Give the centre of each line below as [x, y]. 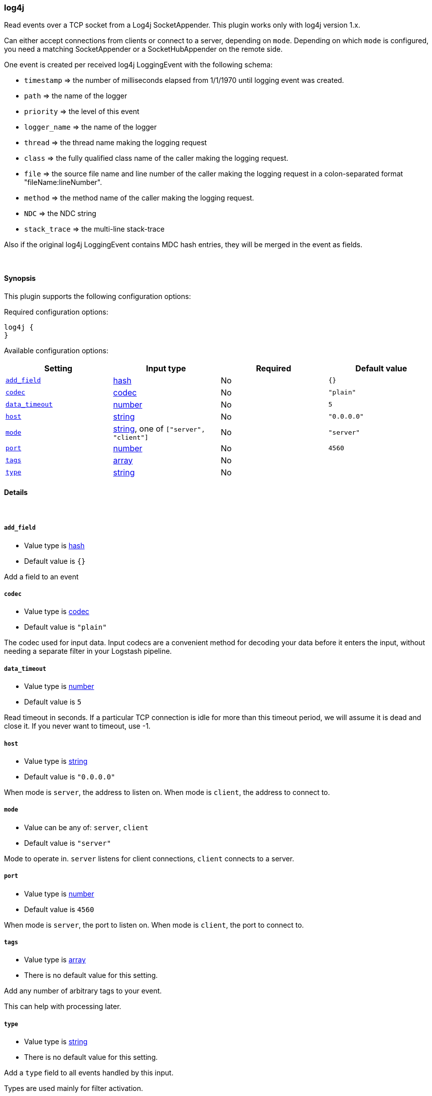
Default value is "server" [68, 843]
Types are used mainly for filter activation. [74, 1088]
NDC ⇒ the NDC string [60, 214]
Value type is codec [57, 612]
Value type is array [55, 960]
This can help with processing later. [63, 1007]
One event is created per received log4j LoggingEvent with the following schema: [138, 65]
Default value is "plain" [65, 627]
